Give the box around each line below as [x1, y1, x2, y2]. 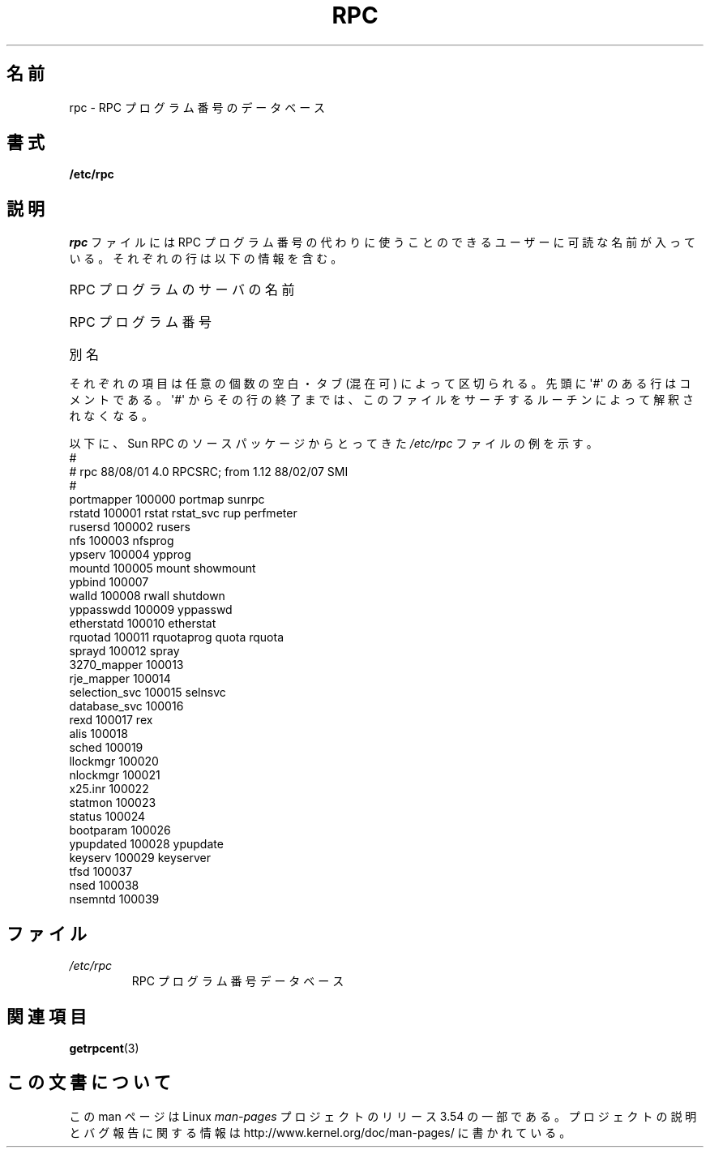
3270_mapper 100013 [69, 658, 184, 672]
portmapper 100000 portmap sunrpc [69, 492, 265, 507]
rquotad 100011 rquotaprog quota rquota [69, 630, 284, 645]
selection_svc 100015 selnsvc [69, 685, 226, 700]
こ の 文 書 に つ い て [6, 1072, 171, 1093]
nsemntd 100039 [69, 892, 160, 907]
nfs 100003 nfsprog [69, 534, 174, 548]
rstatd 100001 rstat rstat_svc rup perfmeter [69, 506, 297, 521]
